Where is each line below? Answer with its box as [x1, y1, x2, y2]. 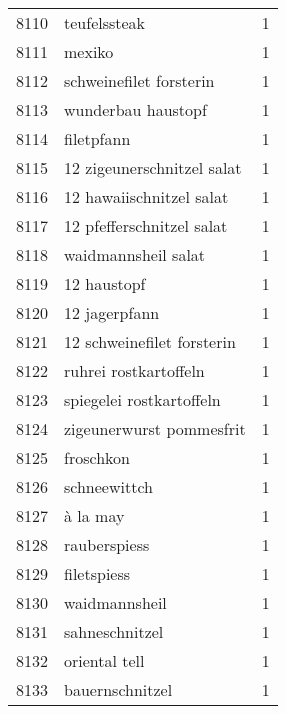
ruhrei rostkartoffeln [64, 359, 205, 382]
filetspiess [64, 562, 131, 585]
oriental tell [64, 649, 145, 672]
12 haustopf [64, 272, 146, 295]
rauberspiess [64, 533, 150, 556]
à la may [64, 504, 125, 527]
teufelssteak [64, 11, 146, 34]
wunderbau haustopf [64, 98, 207, 121]
